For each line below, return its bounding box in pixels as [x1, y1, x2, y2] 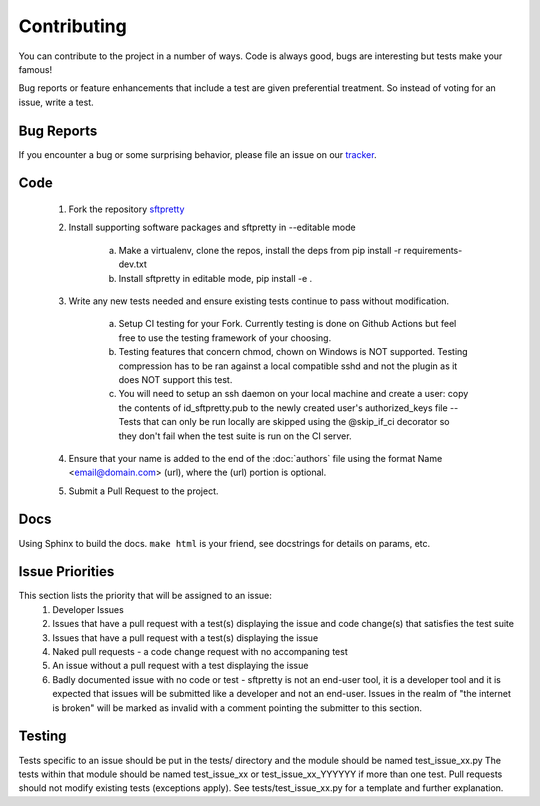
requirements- [403, 244, 463, 256]
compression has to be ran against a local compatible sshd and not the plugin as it [118, 360, 458, 372]
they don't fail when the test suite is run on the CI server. [118, 430, 352, 442]
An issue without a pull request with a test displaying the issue [52, 660, 309, 672]
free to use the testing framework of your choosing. [118, 331, 332, 344]
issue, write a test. [18, 96, 94, 108]
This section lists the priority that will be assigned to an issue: [18, 590, 272, 602]
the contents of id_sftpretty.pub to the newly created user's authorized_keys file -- [118, 401, 459, 414]
